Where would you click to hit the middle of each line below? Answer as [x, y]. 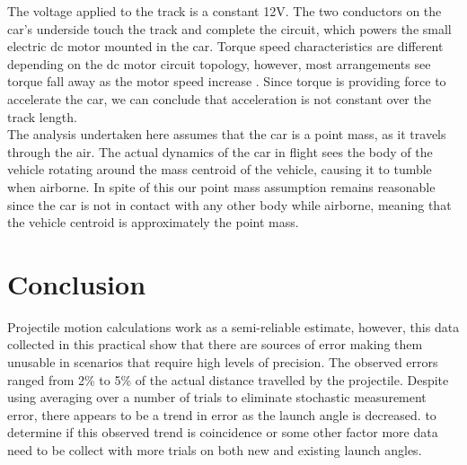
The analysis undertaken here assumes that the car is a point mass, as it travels [227, 134]
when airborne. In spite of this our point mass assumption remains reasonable [221, 186]
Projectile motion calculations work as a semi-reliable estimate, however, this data [233, 326]
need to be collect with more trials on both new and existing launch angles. [215, 450]
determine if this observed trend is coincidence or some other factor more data [223, 432]
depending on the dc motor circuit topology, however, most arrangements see [219, 63]
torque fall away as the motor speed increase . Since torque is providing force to [227, 81]
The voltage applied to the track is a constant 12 [142, 11]
